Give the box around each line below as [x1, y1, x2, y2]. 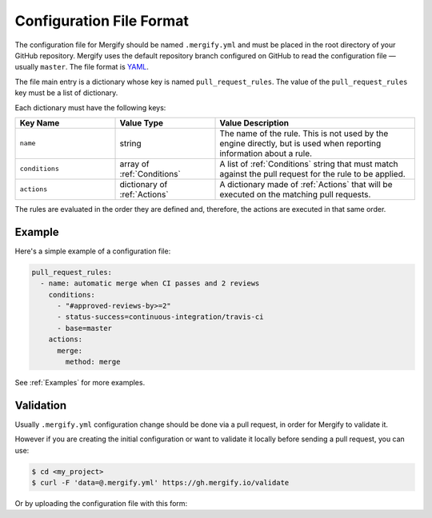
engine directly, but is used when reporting [219, 137, 382, 149]
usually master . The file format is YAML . [14, 62, 150, 72]
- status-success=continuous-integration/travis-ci [57, 313, 264, 321]
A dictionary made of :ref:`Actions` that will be [219, 178, 393, 189]
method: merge [65, 357, 121, 366]
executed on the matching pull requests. [219, 189, 371, 200]
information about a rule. [219, 148, 312, 159]
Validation [14, 398, 67, 412]
